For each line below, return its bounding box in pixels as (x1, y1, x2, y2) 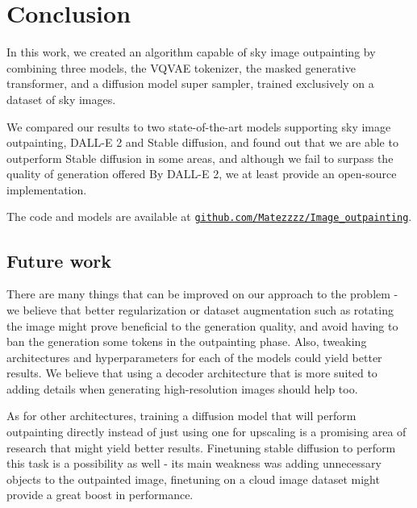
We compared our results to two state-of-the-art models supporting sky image (6, 118, 391, 135)
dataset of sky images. (6, 90, 116, 107)
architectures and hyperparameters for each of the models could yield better (6, 348, 382, 365)
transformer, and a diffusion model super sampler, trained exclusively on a (6, 75, 374, 92)
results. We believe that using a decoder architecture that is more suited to (6, 364, 377, 381)
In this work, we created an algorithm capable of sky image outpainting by (6, 44, 376, 60)
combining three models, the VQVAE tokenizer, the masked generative (6, 59, 356, 76)
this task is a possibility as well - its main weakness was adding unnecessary (6, 455, 382, 472)
